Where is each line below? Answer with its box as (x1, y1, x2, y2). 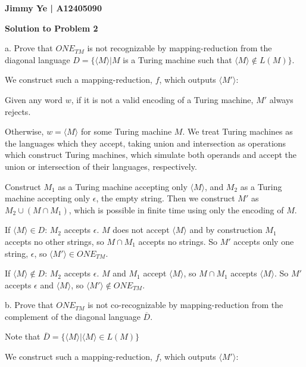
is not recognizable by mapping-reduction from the (87, 42, 272, 54)
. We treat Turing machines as (182, 125, 293, 138)
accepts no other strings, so (5, 235, 104, 247)
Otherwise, (5, 125, 44, 138)
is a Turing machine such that (123, 53, 232, 66)
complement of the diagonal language (5, 310, 140, 322)
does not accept (113, 223, 170, 236)
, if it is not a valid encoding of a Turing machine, (71, 93, 254, 105)
